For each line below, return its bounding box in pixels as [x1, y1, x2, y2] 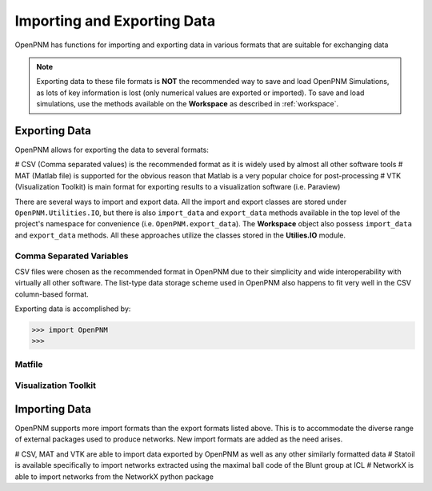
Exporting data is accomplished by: [14, 304, 131, 313]
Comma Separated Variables [14, 250, 129, 261]
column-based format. [14, 289, 90, 299]
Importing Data [14, 402, 92, 416]
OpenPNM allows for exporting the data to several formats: [14, 145, 210, 155]
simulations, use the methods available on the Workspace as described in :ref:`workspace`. [36, 99, 339, 109]
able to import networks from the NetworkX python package [14, 472, 214, 481]
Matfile [14, 358, 43, 369]
